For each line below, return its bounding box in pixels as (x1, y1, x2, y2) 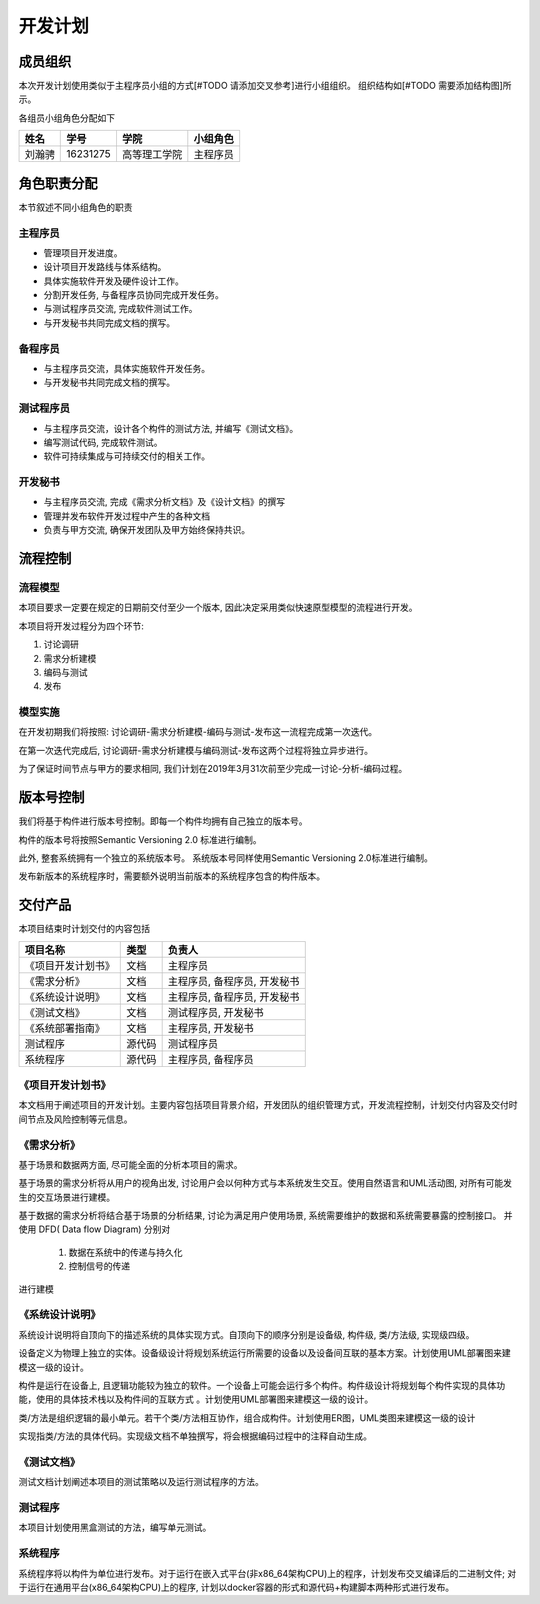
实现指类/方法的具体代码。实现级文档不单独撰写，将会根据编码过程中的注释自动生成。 (18, 1430, 373, 1442)
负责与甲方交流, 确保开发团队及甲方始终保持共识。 (43, 524, 250, 536)
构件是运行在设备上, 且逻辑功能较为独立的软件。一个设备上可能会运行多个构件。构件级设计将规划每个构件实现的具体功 (18, 1379, 505, 1391)
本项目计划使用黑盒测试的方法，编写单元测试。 (18, 1521, 212, 1534)
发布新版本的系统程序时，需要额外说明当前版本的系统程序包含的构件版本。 (18, 870, 325, 882)
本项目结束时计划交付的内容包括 (18, 923, 150, 935)
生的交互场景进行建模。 (18, 1191, 115, 1203)
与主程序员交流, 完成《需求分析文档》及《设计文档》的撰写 (43, 496, 285, 508)
